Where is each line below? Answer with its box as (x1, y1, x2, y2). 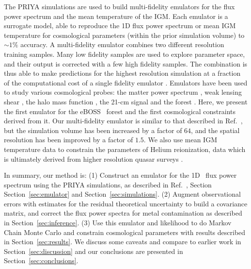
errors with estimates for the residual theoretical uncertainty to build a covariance (4, 198, 248, 208)
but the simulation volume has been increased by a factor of (4, 125, 182, 135)
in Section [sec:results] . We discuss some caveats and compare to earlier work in (4, 236, 241, 247)
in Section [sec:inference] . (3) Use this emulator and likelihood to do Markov (4, 218, 232, 228)
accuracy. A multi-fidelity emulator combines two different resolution (20, 39, 224, 50)
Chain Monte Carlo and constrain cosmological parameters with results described (4, 227, 246, 237)
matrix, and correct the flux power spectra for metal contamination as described (4, 208, 242, 218)
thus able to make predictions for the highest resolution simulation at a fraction (4, 68, 241, 78)
